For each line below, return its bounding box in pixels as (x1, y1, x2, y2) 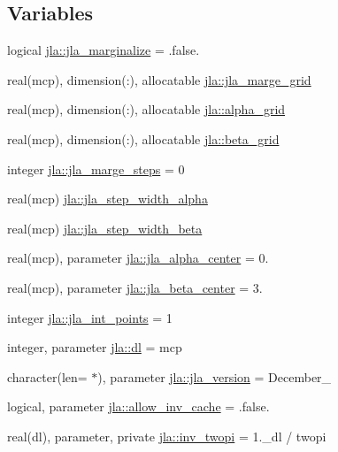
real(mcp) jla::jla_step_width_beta (7, 218, 203, 237)
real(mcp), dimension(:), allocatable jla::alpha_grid (7, 100, 286, 119)
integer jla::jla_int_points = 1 (7, 308, 173, 326)
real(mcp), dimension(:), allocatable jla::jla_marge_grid (7, 70, 311, 88)
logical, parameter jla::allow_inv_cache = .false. (7, 397, 270, 416)
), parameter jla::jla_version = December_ (97, 367, 332, 386)
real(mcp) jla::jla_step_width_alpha (7, 189, 208, 208)
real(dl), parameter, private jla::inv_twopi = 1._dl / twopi (7, 426, 326, 445)
